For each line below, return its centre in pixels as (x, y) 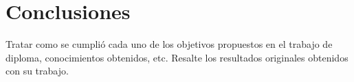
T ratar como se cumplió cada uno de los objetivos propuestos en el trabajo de (169, 44)
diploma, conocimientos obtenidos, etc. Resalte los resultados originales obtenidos (177, 57)
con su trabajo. (37, 71)
